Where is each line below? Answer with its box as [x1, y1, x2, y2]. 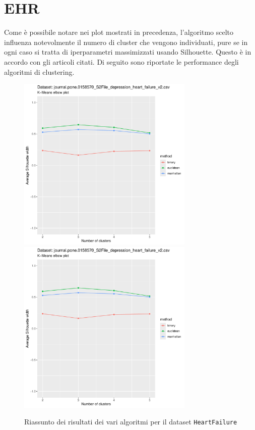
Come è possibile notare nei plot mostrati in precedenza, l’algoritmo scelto [4, 27, 234, 37]
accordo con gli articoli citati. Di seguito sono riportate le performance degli [4, 56, 239, 67]
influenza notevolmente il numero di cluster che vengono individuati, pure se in [4, 36, 248, 47]
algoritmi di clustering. [4, 66, 75, 77]
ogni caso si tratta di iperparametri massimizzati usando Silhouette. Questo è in [4, 46, 251, 57]
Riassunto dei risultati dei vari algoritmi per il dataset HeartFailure [24, 416, 237, 427]
